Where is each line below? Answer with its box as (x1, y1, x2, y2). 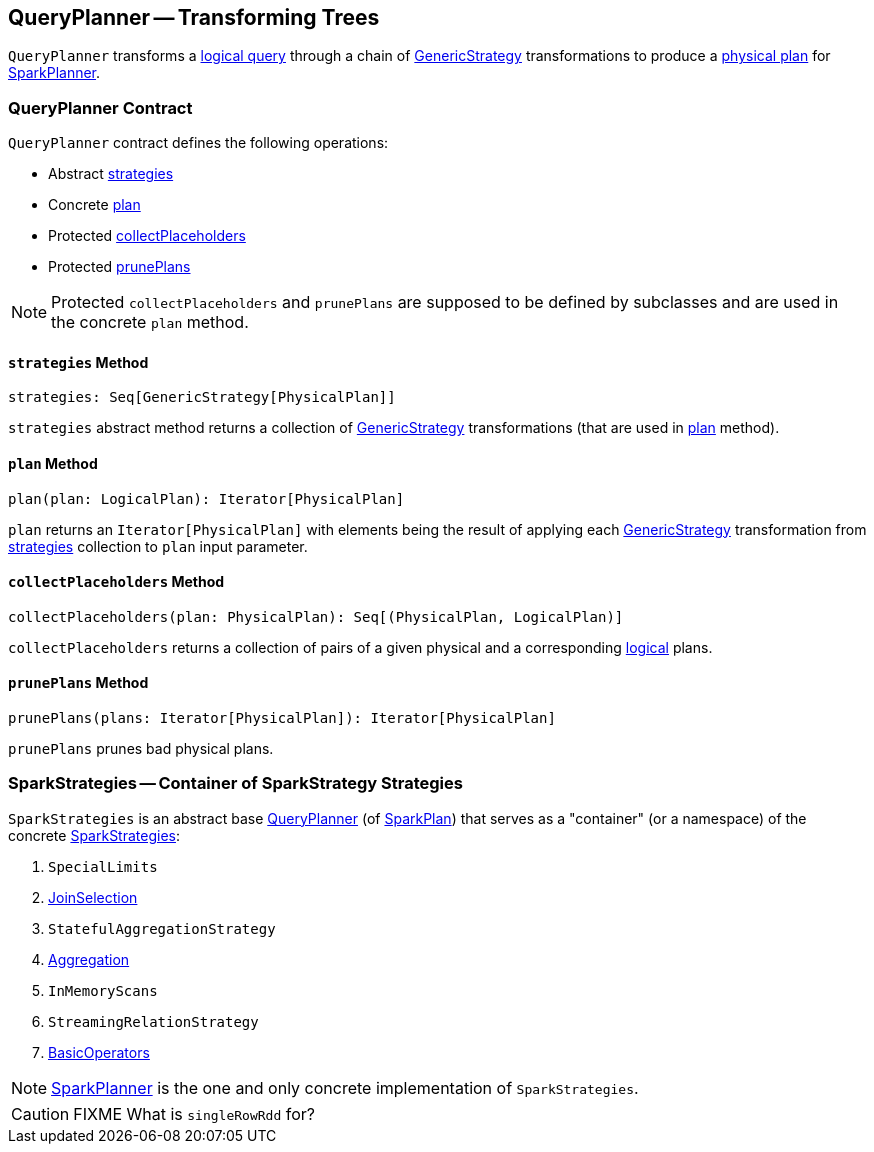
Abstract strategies (48, 165, 174, 183)
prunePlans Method (8, 674, 149, 692)
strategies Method (8, 353, 149, 371)
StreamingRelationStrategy (48, 1013, 259, 1030)
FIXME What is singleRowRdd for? (73, 1103, 315, 1124)
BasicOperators (48, 1043, 150, 1061)
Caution (11, 1103, 70, 1124)
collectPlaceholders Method (8, 573, 225, 591)
